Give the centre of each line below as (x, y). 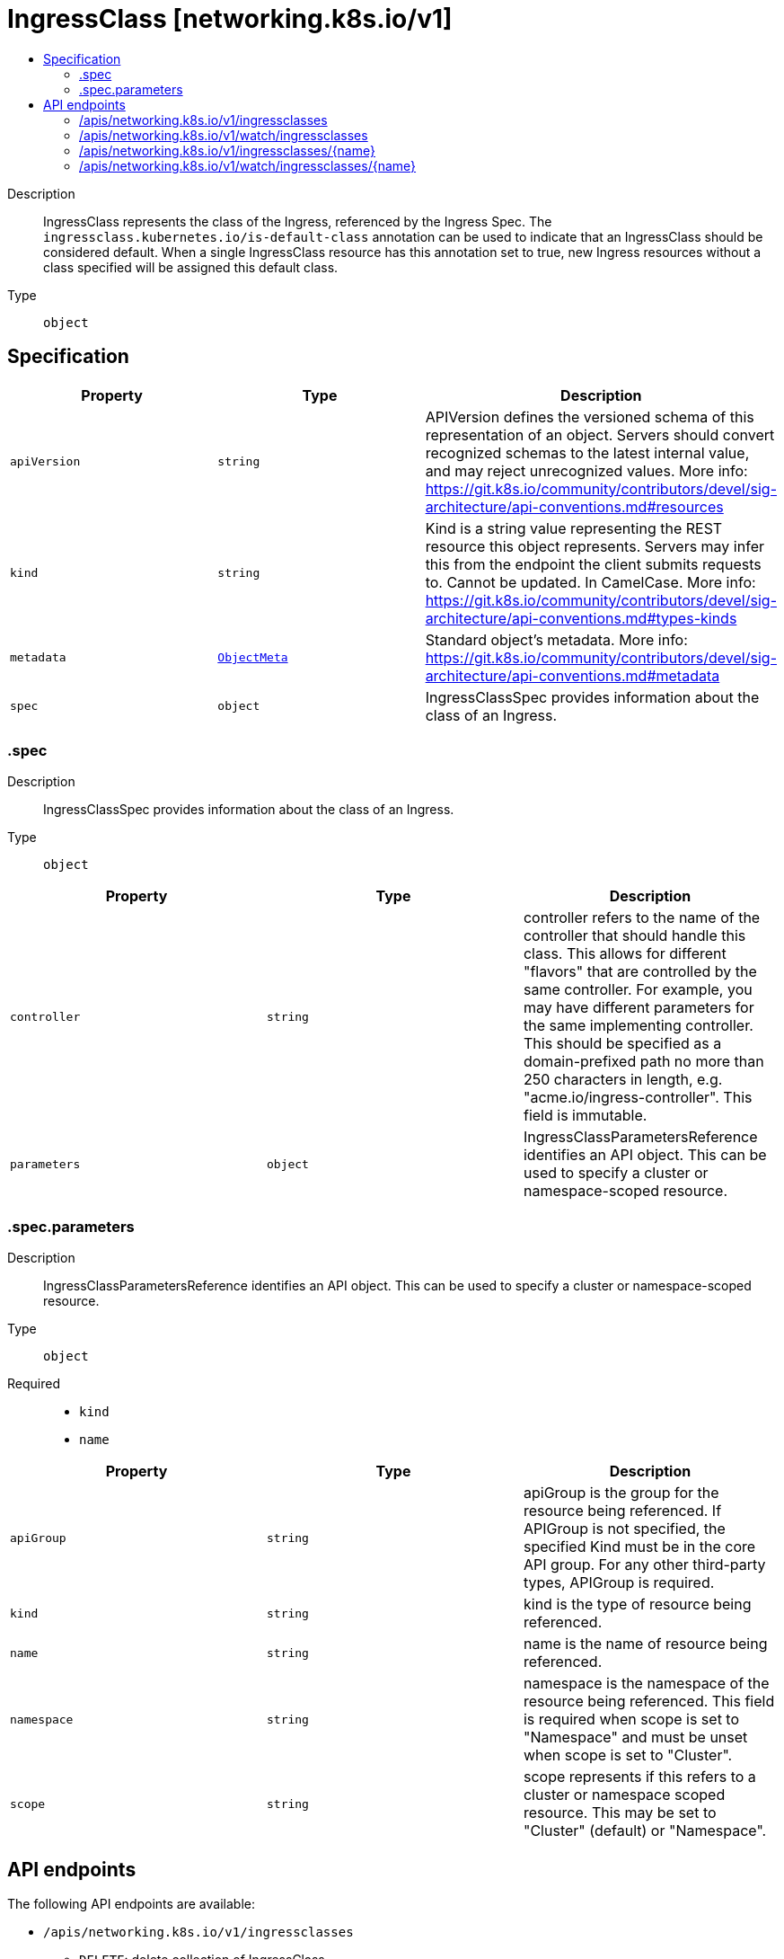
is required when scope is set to (631, 1720)
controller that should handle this (634, 936)
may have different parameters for (639, 1008)
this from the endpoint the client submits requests (593, 564)
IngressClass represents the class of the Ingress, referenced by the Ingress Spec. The (298, 221)
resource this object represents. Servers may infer (595, 546)
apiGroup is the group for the (621, 1493)
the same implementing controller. (638, 1026)
